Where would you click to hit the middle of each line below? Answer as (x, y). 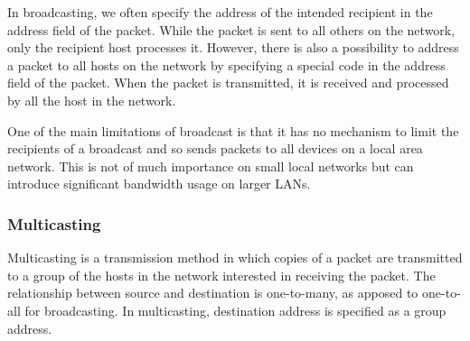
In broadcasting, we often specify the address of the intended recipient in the (220, 12)
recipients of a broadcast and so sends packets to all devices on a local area (215, 148)
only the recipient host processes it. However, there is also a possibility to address (233, 47)
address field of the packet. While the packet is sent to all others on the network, (231, 29)
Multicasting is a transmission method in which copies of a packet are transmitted (235, 258)
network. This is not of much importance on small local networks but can (211, 166)
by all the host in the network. (92, 100)
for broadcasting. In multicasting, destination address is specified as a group (235, 310)
